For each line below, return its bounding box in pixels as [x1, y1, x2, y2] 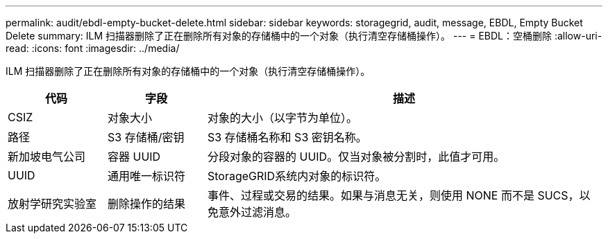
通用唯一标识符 [107, 169, 185, 183]
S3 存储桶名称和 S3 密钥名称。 [207, 130, 367, 144]
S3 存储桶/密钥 [107, 130, 185, 144]
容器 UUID [107, 150, 161, 163]
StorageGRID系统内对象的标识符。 [207, 169, 387, 183]
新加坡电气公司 [8, 150, 86, 163]
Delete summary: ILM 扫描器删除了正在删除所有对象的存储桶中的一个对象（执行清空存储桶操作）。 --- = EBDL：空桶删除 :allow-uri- [6, 30, 602, 42]
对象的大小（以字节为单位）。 [207, 111, 357, 125]
